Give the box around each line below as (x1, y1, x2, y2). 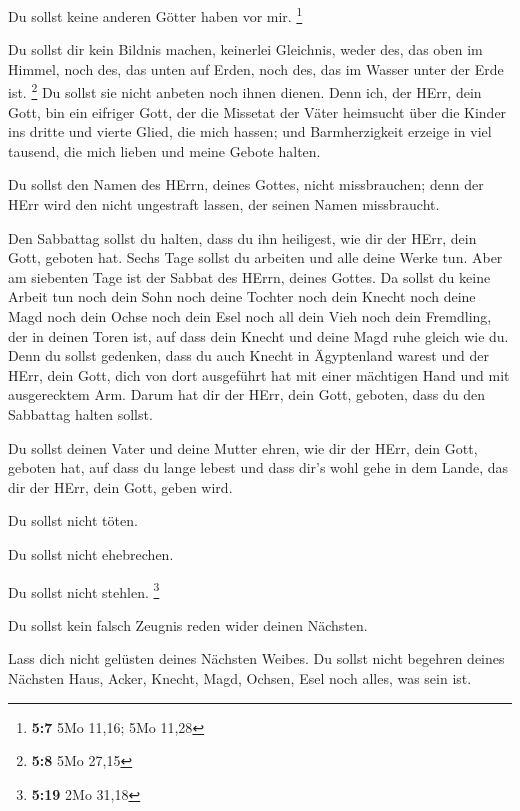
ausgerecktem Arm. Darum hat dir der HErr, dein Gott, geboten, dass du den (8, 384, 486, 405)
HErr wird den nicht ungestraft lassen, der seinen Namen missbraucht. (8, 194, 440, 215)
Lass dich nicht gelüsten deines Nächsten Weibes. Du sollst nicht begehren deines (8, 648, 505, 669)
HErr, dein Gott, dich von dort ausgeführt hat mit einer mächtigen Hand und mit (8, 364, 510, 385)
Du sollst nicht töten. (8, 510, 138, 531)
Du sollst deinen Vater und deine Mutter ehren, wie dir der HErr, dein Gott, (8, 437, 478, 458)
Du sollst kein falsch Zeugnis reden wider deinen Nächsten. (8, 614, 368, 635)
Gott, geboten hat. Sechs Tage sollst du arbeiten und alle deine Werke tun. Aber (8, 247, 503, 268)
